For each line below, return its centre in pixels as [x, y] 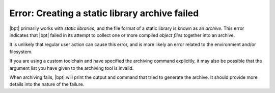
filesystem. [21, 52]
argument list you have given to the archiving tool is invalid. [72, 68]
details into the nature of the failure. [47, 84]
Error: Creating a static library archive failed [104, 13]
